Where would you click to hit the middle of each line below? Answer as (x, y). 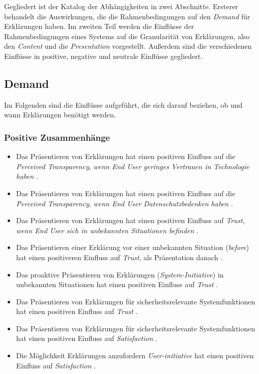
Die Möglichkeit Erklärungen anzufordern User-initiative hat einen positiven (135, 355)
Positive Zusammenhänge (57, 137)
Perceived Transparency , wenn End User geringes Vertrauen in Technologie (133, 166)
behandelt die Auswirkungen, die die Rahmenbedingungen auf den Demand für (127, 16)
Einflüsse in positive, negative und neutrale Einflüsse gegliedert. (104, 56)
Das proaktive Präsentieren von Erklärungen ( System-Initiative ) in (120, 274)
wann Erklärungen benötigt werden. (60, 115)
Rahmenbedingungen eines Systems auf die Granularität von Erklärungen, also (127, 36)
